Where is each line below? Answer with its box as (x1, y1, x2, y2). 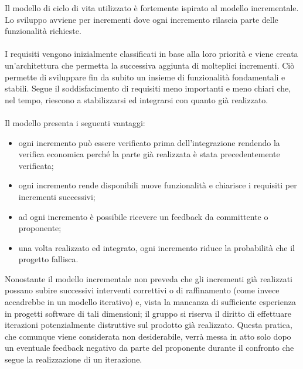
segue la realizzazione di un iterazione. (5, 353, 142, 365)
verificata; (18, 159, 54, 171)
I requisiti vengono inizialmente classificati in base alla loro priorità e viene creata (5, 48, 298, 60)
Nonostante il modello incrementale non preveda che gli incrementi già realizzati (5, 272, 292, 285)
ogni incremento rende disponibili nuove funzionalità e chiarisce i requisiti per (18, 179, 297, 191)
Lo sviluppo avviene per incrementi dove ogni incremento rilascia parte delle (5, 13, 278, 25)
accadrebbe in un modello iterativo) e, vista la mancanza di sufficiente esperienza (5, 296, 296, 308)
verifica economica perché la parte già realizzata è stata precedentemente (18, 148, 280, 160)
